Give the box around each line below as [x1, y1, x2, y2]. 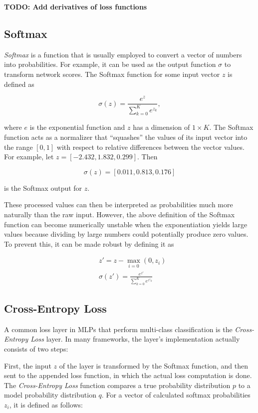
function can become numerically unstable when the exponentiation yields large [4, 219, 248, 229]
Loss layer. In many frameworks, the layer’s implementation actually [30, 334, 240, 344]
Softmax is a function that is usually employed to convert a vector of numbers [4, 49, 242, 59]
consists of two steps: [4, 343, 68, 354]
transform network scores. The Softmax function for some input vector [4, 68, 220, 79]
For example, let [4, 151, 54, 162]
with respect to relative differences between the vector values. [56, 141, 245, 152]
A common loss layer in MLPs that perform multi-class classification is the [4, 324, 233, 334]
